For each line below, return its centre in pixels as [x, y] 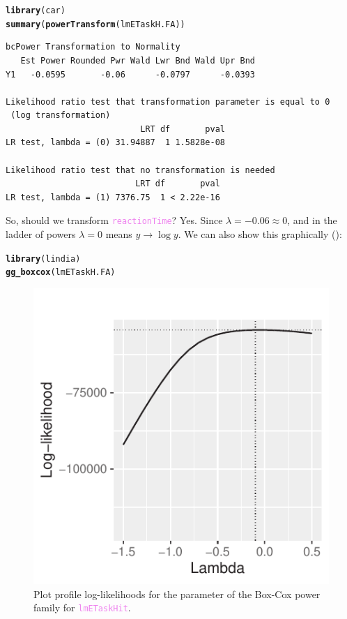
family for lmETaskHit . [82, 607]
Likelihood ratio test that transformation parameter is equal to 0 [168, 102]
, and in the [312, 220]
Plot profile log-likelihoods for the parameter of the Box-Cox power [177, 594]
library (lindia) [43, 259]
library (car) [36, 10]
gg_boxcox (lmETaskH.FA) [61, 273]
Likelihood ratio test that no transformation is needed [140, 170]
